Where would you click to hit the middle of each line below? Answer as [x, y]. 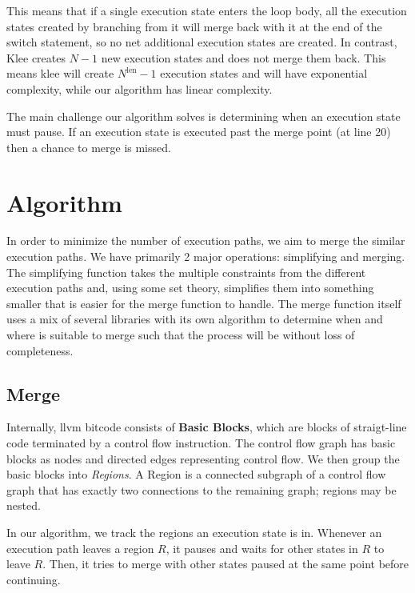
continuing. [34, 579]
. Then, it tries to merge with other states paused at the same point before [226, 564]
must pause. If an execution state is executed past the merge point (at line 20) [199, 132]
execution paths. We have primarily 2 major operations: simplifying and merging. [206, 256]
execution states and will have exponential [264, 73]
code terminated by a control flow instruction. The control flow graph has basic [201, 443]
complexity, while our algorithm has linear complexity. [140, 88]
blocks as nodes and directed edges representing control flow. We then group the [203, 458]
